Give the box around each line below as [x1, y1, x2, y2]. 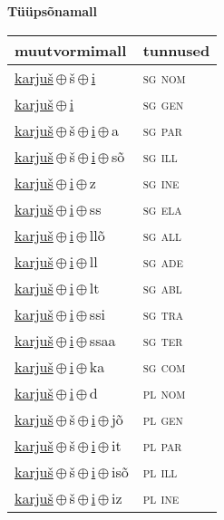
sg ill [142, 145, 178, 167]
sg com [142, 355, 186, 377]
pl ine [142, 486, 180, 508]
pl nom [142, 381, 186, 403]
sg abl [142, 276, 182, 298]
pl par [142, 434, 182, 456]
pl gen [142, 408, 183, 429]
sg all [142, 224, 181, 246]
